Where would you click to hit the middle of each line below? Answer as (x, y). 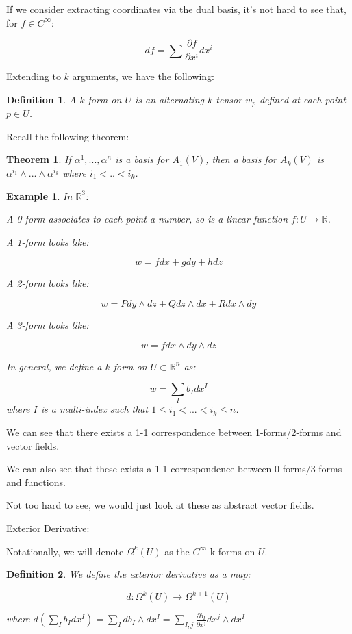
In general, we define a (54, 366)
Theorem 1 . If (39, 159)
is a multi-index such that (95, 409)
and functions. (36, 482)
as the (177, 551)
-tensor (227, 99)
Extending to (34, 76)
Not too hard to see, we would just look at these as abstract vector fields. (160, 505)
